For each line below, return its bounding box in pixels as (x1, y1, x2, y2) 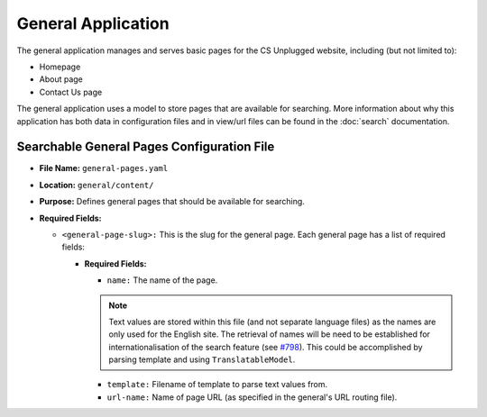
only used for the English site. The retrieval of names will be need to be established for (108, 329, 430, 340)
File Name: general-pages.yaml (39, 163, 169, 174)
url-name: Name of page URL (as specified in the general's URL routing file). (106, 392, 398, 403)
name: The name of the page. (106, 275, 218, 286)
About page (39, 74, 83, 85)
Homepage (39, 61, 81, 72)
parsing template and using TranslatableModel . (108, 354, 296, 365)
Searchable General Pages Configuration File (16, 140, 275, 155)
